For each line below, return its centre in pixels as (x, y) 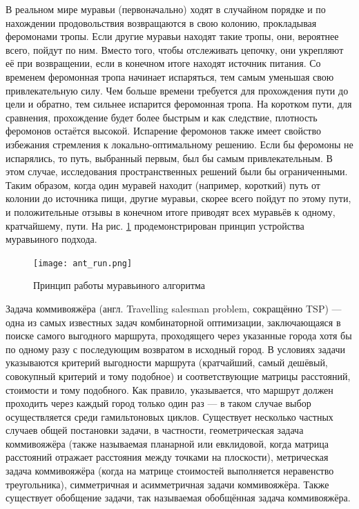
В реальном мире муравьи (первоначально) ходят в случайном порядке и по (166, 9)
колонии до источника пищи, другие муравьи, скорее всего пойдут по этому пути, (178, 198)
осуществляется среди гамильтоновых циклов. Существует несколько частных (169, 416)
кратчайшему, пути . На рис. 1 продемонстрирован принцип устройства (155, 225)
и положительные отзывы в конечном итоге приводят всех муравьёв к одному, (171, 211)
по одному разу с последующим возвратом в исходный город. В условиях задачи (175, 349)
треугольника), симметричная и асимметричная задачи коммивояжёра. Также (167, 484)
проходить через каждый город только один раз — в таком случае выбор (158, 403)
